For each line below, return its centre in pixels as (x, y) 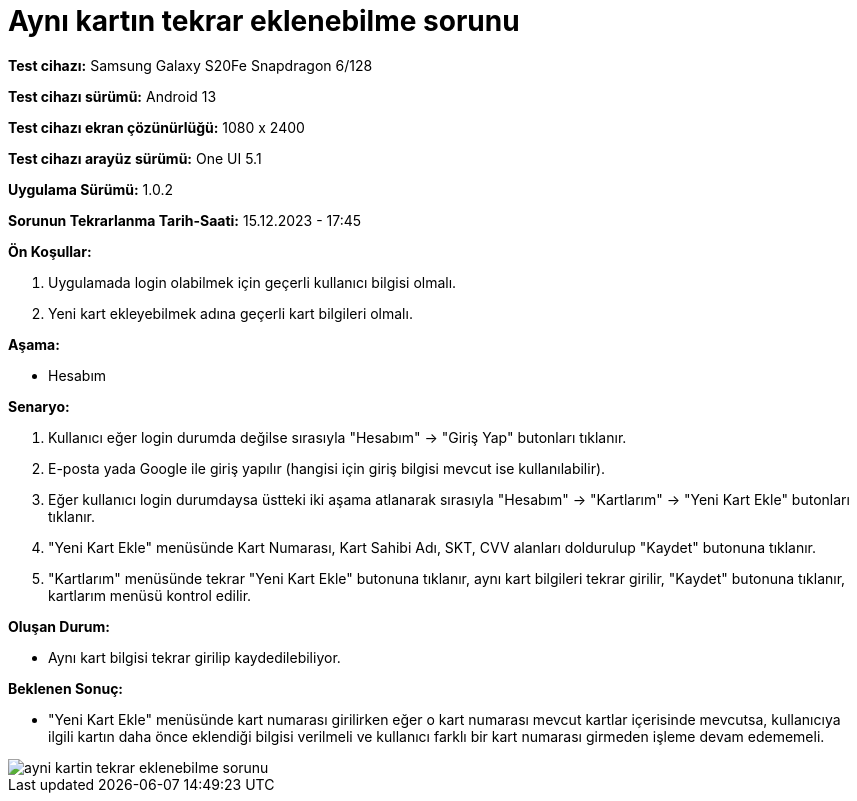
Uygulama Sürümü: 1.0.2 (90, 189)
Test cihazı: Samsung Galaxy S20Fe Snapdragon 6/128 (190, 65)
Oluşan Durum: (59, 626)
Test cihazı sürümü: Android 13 (112, 96)
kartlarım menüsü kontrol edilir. (150, 595)
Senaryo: (39, 406)
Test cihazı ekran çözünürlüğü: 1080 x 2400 (156, 127)
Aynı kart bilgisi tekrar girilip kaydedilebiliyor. (194, 657)
